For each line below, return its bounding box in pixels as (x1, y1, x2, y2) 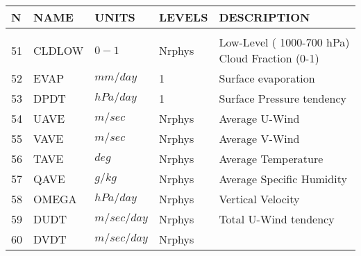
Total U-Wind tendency (219, 211, 335, 227)
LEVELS (158, 9, 208, 25)
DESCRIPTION (219, 9, 310, 25)
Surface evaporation (219, 70, 315, 86)
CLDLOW (33, 42, 84, 58)
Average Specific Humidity (219, 171, 347, 187)
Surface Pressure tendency (219, 90, 347, 106)
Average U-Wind (219, 110, 300, 126)
